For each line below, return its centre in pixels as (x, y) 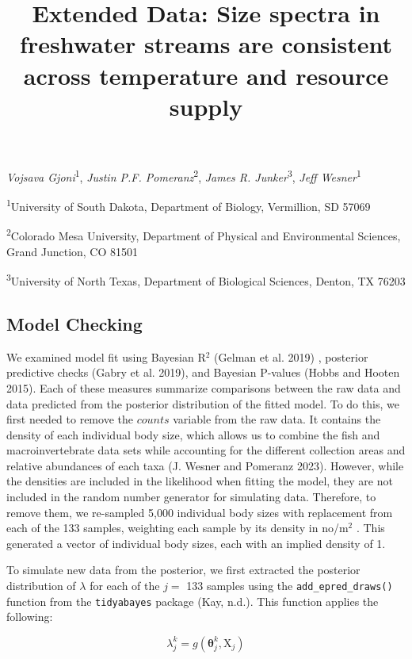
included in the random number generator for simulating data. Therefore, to (191, 497)
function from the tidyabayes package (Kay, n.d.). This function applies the (193, 601)
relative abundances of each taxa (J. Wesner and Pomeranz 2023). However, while (205, 465)
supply (206, 106)
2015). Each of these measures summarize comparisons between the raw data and (204, 387)
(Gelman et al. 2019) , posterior (291, 356)
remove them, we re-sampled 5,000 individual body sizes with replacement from (200, 512)
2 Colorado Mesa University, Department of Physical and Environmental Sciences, (204, 235)
